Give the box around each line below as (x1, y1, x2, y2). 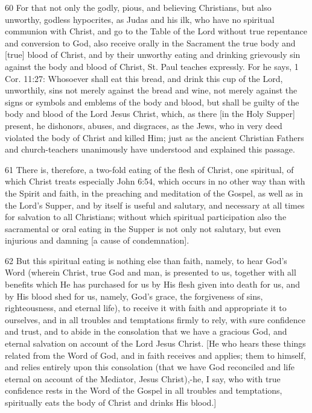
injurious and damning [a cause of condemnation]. (5, 234, 189, 247)
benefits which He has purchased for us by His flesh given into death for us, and (5, 278, 301, 291)
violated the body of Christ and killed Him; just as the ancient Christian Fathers (5, 131, 304, 143)
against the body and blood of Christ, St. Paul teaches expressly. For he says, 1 (5, 60, 299, 72)
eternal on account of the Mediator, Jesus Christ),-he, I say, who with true (5, 372, 281, 385)
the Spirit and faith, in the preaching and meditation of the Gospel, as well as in (5, 186, 303, 199)
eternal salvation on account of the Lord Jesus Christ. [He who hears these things (5, 337, 306, 350)
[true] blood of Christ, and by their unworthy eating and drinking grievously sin (5, 48, 301, 61)
